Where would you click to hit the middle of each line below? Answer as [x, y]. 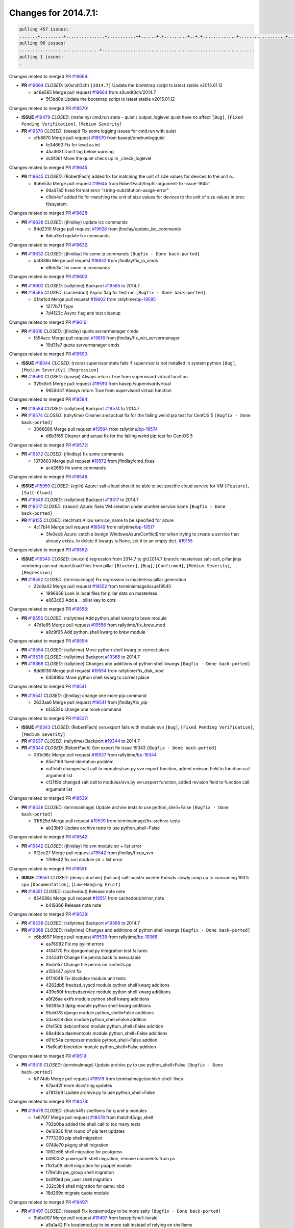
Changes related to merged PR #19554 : [49, 641]
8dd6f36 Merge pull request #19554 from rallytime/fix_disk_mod [99, 670]
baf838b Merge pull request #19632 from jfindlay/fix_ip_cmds [96, 261]
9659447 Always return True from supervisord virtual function [109, 391]
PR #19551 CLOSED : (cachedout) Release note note [73, 891]
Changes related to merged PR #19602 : [49, 277]
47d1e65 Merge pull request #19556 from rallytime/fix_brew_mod [99, 625]
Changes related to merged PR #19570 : [49, 108]
